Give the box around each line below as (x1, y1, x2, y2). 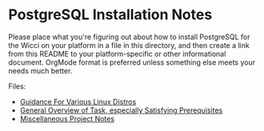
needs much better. (8, 65, 73, 75)
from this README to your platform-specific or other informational (8, 49, 226, 58)
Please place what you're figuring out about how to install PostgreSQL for (8, 32, 250, 42)
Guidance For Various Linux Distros (19, 97, 137, 106)
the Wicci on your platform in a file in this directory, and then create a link (8, 40, 250, 50)
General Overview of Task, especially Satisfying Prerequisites (19, 105, 223, 115)
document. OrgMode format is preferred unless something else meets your (8, 58, 256, 67)
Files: (8, 81, 26, 91)
